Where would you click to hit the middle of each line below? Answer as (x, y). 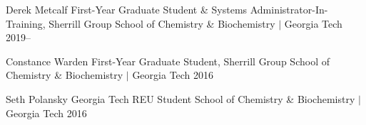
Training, (26, 23)
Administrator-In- (289, 9)
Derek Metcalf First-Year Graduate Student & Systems (127, 9)
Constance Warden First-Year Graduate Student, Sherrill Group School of (168, 61)
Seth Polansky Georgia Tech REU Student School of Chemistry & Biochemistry (181, 98)
